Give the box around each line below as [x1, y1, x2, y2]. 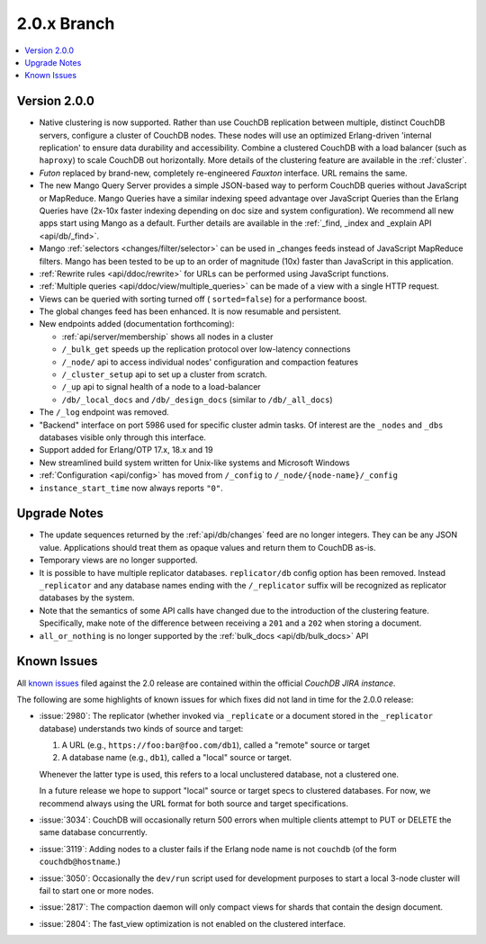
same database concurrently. [39, 827, 148, 838]
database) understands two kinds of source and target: [39, 723, 244, 733]
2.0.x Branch [16, 13, 115, 33]
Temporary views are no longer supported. [39, 554, 198, 566]
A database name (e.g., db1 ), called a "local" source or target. [61, 752, 292, 763]
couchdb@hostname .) [39, 856, 121, 868]
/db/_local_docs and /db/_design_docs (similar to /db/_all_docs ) [61, 394, 333, 405]
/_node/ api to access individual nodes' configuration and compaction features [61, 356, 359, 367]
